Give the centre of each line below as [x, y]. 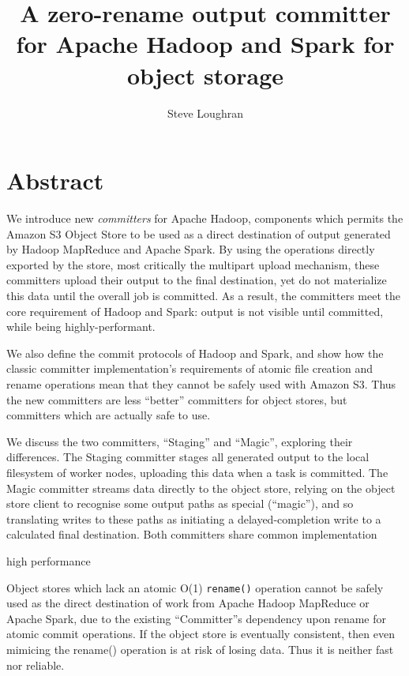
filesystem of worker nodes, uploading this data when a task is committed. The [197, 472]
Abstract [55, 180]
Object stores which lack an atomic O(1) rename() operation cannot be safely [195, 587]
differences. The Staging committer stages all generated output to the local [188, 457]
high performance [49, 560]
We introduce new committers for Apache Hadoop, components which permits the [205, 218]
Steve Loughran [205, 113]
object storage [205, 75]
